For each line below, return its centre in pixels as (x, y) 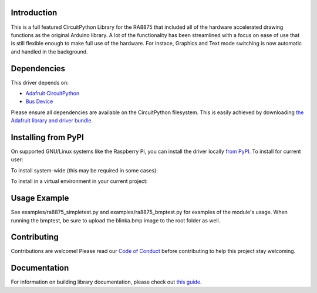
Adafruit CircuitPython (53, 93)
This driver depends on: (40, 82)
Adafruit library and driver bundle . (52, 121)
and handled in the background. (49, 51)
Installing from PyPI (48, 137)
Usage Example (40, 198)
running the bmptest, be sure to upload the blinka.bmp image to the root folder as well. (116, 220)
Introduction (34, 13)
